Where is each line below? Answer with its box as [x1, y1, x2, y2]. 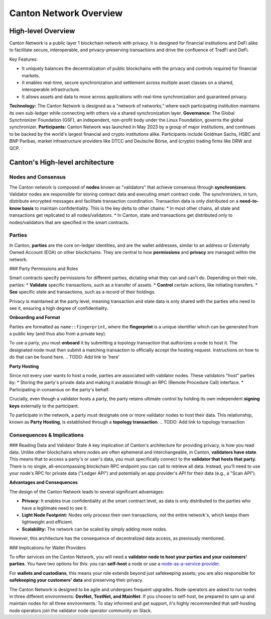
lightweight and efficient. [22, 519, 74, 525]
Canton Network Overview [9, 8, 123, 19]
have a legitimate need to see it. [22, 505, 88, 511]
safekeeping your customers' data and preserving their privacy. [9, 577, 144, 583]
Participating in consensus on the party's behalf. [9, 386, 110, 392]
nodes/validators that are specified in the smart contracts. [9, 219, 129, 225]
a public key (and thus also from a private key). [9, 331, 106, 337]
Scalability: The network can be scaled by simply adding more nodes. [22, 526, 168, 532]
